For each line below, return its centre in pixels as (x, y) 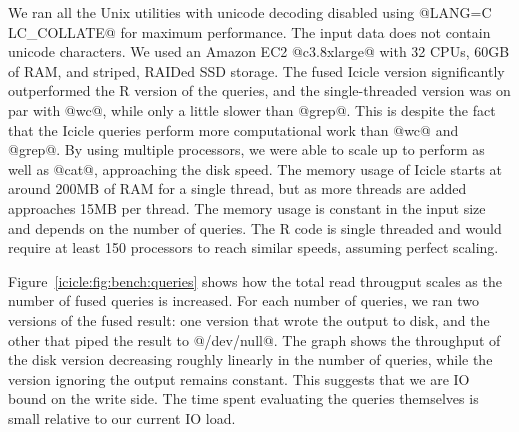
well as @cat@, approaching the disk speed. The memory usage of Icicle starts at (255, 168)
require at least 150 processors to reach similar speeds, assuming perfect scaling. (253, 247)
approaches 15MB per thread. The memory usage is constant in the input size (247, 207)
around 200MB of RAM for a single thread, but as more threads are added (237, 188)
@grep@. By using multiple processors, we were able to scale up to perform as (246, 149)
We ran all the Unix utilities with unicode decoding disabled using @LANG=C (250, 12)
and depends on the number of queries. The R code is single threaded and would (255, 227)
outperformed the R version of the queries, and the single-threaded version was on (259, 90)
